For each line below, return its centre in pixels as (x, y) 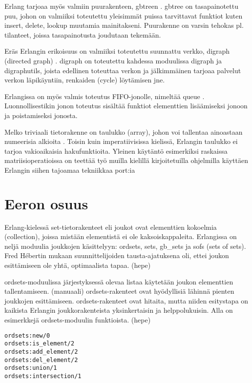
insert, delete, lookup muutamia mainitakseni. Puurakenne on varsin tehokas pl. (124, 25)
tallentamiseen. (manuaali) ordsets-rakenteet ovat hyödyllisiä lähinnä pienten (119, 291)
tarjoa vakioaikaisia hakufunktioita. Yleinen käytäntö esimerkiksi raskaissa (116, 151)
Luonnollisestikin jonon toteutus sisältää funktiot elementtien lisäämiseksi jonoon (126, 106)
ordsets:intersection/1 (43, 376)
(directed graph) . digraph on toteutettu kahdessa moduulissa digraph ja (113, 60)
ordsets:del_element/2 (41, 360)
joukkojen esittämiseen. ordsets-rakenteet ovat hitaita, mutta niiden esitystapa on (126, 300)
